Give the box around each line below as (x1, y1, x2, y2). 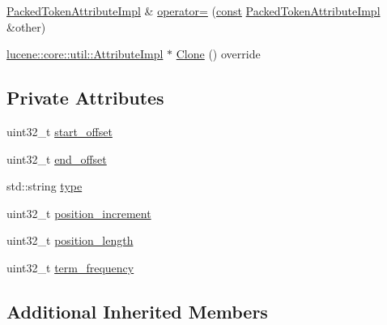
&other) (6, 18, 46, 35)
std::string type (6, 177, 83, 195)
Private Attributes (6, 85, 164, 110)
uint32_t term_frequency (6, 259, 134, 276)
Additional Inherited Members (6, 298, 268, 323)
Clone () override (176, 45, 261, 62)
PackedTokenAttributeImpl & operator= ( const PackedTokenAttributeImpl (6, 2, 381, 19)
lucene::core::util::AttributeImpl (6, 45, 164, 62)
